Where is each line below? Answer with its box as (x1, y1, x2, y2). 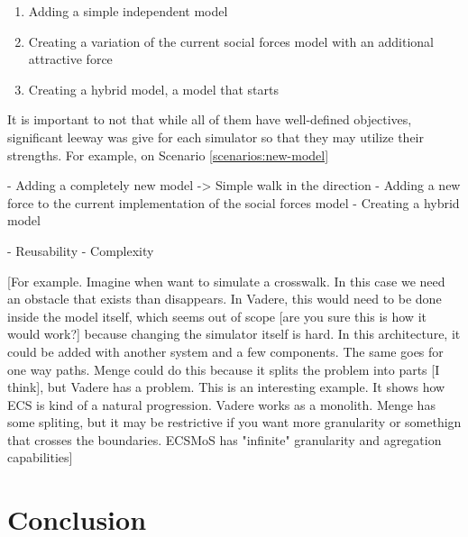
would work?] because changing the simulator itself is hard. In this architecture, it (7, 324, 461, 343)
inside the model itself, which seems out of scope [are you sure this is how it (7, 306, 427, 325)
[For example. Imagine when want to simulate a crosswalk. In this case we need (7, 271, 445, 290)
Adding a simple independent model (28, 2, 228, 20)
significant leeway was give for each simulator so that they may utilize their (7, 127, 424, 146)
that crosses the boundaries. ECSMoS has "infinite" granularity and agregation (7, 430, 442, 449)
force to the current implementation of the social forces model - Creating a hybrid (7, 193, 460, 212)
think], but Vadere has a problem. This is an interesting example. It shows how (7, 378, 445, 396)
